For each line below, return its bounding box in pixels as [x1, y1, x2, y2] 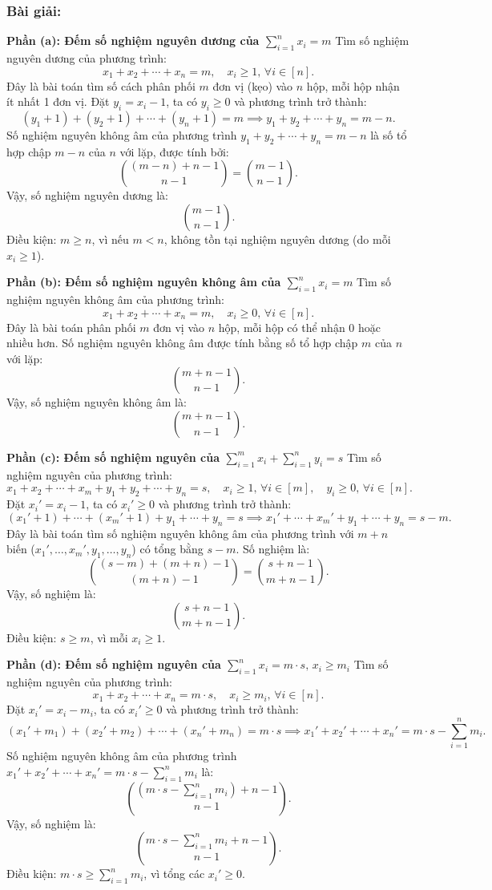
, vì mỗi [90, 629, 128, 645]
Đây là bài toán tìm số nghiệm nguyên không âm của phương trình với [6, 524, 354, 541]
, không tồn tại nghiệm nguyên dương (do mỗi [163, 230, 391, 247]
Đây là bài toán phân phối [6, 318, 136, 335]
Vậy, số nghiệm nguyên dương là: [6, 187, 168, 204]
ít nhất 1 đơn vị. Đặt [6, 93, 110, 110]
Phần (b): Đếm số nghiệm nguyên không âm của [6, 273, 281, 290]
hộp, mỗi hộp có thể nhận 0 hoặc [218, 318, 381, 335]
